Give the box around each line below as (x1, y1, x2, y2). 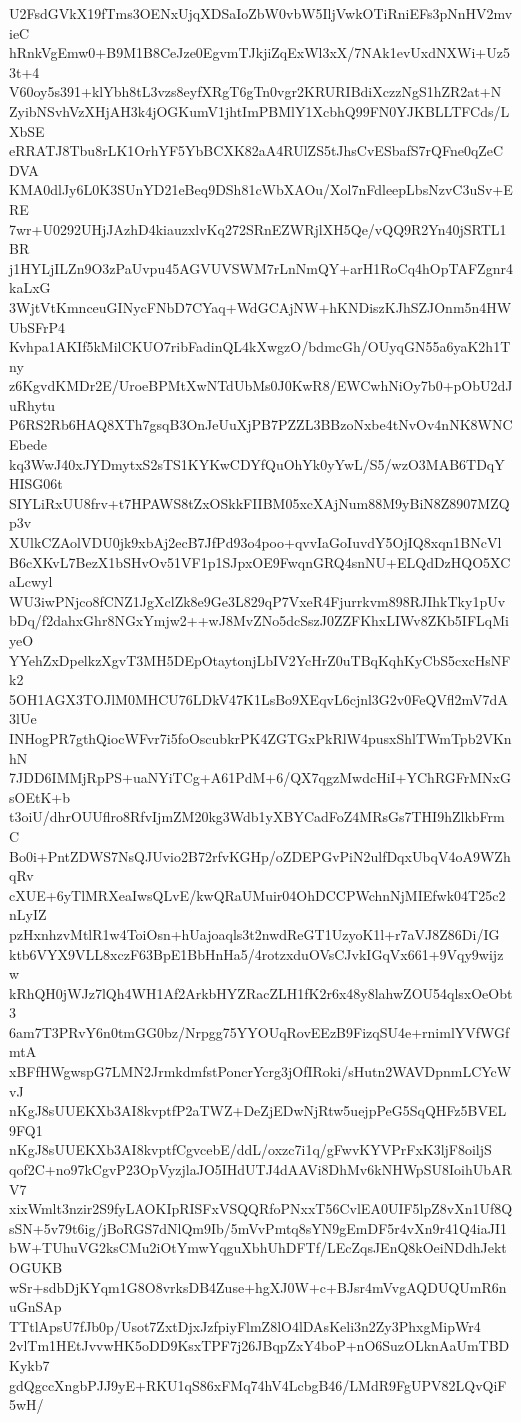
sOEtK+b (9, 786, 70, 807)
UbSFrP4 (9, 316, 66, 337)
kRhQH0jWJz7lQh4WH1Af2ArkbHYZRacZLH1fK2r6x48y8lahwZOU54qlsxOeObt (9, 982, 513, 1003)
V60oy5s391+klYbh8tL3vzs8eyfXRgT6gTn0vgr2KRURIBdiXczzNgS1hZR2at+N (9, 81, 502, 102)
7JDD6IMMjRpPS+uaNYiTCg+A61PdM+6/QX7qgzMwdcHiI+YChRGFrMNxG (9, 767, 511, 788)
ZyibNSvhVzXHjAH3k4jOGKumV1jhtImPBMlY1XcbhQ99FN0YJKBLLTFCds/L (9, 100, 510, 121)
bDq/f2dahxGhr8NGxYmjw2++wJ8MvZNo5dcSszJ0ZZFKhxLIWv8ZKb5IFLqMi (9, 610, 509, 631)
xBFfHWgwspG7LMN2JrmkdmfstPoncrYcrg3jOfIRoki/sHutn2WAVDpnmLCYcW (9, 1061, 512, 1082)
